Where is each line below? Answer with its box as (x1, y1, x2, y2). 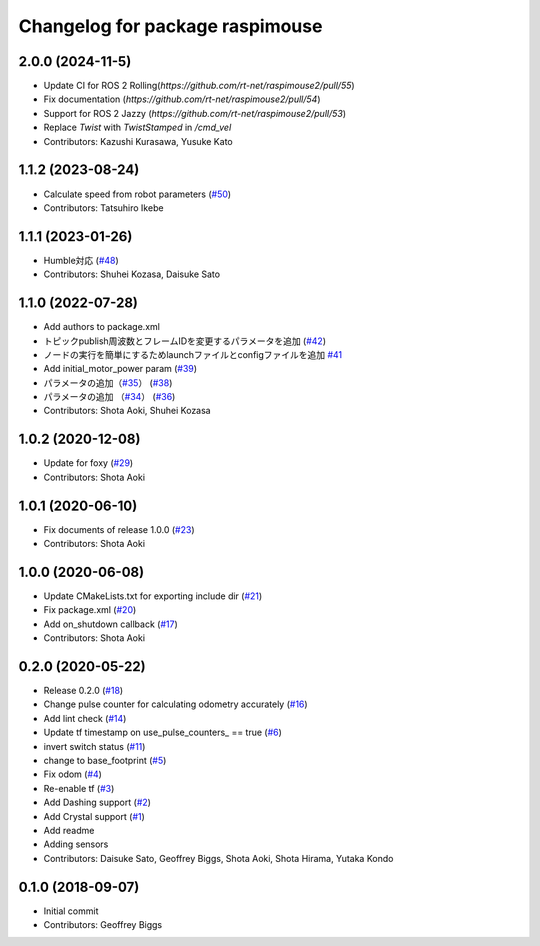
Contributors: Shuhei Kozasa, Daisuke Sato (43, 268, 220, 280)
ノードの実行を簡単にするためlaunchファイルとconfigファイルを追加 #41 (43, 348, 343, 360)
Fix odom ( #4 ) (43, 768, 102, 780)
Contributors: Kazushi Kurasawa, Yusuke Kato (43, 135, 234, 147)
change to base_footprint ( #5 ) (43, 755, 167, 766)
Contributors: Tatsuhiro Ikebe (43, 201, 164, 214)
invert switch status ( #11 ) (43, 740, 146, 752)
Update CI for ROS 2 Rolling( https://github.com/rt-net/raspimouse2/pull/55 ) (43, 80, 355, 92)
